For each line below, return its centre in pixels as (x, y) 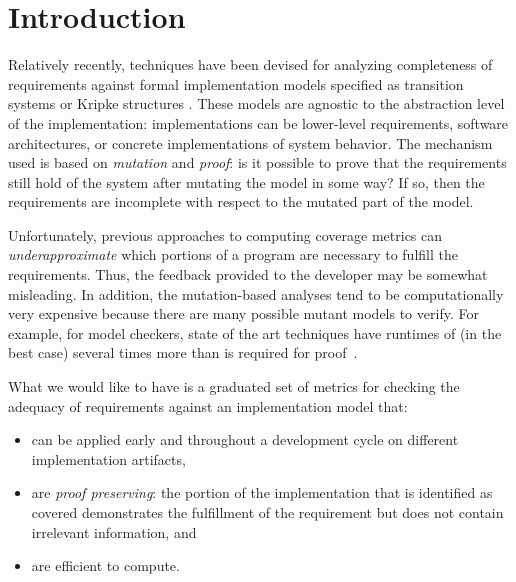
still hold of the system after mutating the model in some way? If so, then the (246, 181)
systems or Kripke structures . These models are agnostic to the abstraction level (256, 103)
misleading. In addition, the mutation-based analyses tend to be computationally (256, 293)
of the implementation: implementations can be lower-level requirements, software (258, 122)
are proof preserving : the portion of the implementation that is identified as (262, 492)
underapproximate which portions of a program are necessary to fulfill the (233, 254)
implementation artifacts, (108, 458)
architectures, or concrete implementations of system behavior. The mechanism (250, 142)
